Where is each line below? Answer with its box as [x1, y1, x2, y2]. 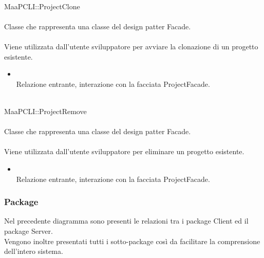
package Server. [4, 225, 53, 236]
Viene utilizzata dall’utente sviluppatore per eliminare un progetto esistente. [4, 146, 244, 157]
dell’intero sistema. [4, 246, 63, 256]
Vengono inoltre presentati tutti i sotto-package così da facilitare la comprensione [4, 235, 260, 246]
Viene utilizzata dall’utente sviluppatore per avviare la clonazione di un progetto [4, 41, 258, 51]
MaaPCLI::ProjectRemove [4, 105, 87, 116]
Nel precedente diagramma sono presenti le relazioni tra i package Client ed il [4, 215, 249, 226]
